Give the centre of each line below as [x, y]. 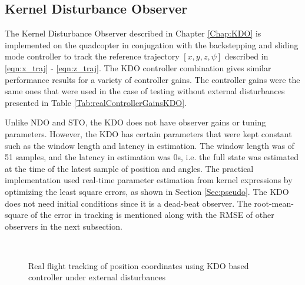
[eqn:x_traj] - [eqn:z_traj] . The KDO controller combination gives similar [138, 67]
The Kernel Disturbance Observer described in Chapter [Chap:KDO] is [133, 33]
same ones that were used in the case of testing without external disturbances [145, 91]
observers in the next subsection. [64, 226]
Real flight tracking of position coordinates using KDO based [139, 265]
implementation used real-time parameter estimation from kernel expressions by [149, 180]
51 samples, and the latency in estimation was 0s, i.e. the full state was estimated [152, 157]
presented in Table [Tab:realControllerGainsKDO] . [96, 102]
